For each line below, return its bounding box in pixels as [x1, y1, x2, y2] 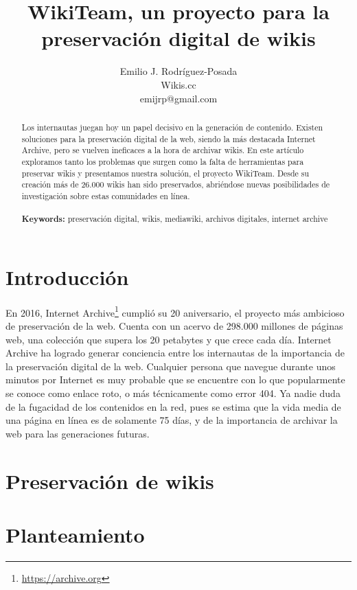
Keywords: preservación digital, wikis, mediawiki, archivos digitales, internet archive [21, 213, 328, 225]
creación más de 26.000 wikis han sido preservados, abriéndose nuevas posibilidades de [21, 179, 330, 190]
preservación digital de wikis [41, 24, 316, 52]
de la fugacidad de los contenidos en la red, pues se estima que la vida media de [5, 399, 341, 413]
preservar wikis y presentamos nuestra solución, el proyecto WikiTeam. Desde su [21, 167, 310, 179]
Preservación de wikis [5, 466, 214, 495]
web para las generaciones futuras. [5, 426, 150, 440]
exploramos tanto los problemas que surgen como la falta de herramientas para [21, 155, 304, 167]
